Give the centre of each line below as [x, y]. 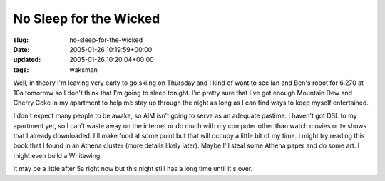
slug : [21, 40]
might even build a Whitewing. [58, 155]
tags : [21, 69]
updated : [27, 60]
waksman [83, 69]
